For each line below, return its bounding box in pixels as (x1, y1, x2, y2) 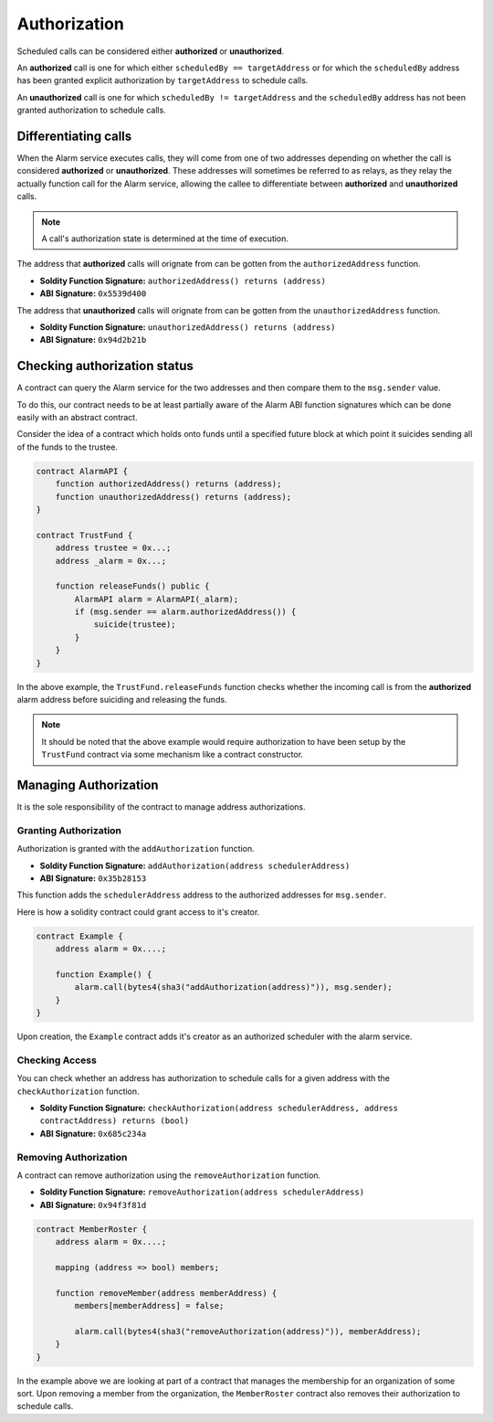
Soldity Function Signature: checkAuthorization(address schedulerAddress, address (39, 1102, 399, 1114)
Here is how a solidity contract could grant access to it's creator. (16, 906, 260, 918)
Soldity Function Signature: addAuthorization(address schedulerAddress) (39, 860, 351, 871)
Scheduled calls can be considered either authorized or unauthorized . (16, 46, 285, 57)
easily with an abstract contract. (16, 412, 138, 422)
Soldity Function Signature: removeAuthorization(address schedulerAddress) (39, 1186, 365, 1197)
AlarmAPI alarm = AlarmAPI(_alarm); (74, 594, 239, 604)
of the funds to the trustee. (16, 441, 119, 452)
